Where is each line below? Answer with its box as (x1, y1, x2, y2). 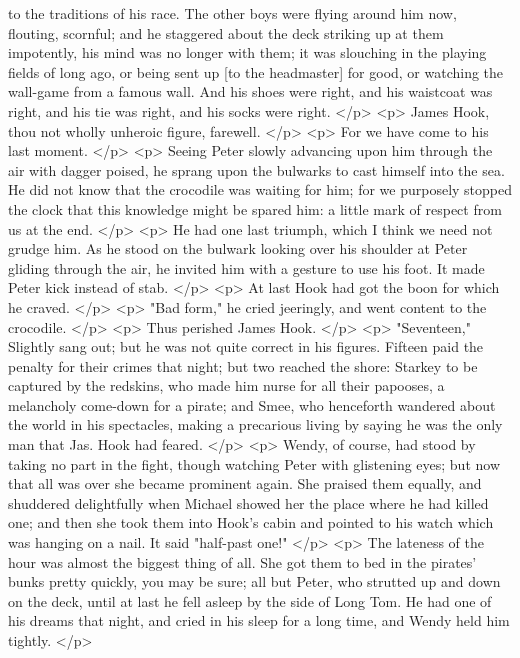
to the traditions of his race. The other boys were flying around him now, (8, 3, 457, 23)
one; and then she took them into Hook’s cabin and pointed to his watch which (8, 512, 494, 533)
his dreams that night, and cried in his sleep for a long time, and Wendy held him (8, 610, 510, 631)
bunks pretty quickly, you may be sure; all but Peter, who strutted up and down (8, 571, 501, 592)
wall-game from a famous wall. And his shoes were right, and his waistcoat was (8, 81, 493, 102)
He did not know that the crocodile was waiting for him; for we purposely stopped (8, 179, 513, 200)
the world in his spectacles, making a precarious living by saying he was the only (8, 414, 503, 435)
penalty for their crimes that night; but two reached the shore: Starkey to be (8, 355, 478, 376)
